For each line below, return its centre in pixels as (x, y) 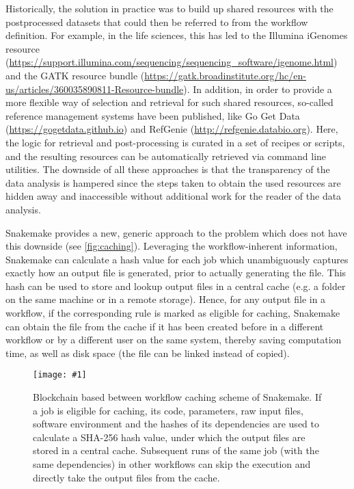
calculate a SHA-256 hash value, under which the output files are (169, 437)
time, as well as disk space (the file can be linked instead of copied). (148, 353)
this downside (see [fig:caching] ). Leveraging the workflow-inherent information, (172, 246)
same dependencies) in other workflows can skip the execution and (172, 464)
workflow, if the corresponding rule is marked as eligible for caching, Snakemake (173, 313)
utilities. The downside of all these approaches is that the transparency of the (168, 169)
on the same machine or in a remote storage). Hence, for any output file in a (166, 299)
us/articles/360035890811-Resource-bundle (95, 89)
